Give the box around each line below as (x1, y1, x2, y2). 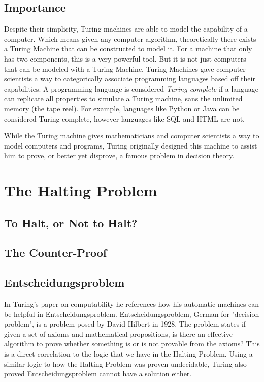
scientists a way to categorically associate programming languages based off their (4, 73, 255, 84)
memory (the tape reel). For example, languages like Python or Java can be (4, 103, 240, 113)
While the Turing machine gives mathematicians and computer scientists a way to (4, 130, 259, 141)
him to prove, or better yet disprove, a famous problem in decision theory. (4, 150, 235, 161)
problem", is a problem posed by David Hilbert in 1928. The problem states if (4, 318, 246, 329)
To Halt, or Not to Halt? (4, 215, 138, 230)
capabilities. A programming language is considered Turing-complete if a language (4, 83, 259, 94)
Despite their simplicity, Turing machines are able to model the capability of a (4, 23, 248, 34)
